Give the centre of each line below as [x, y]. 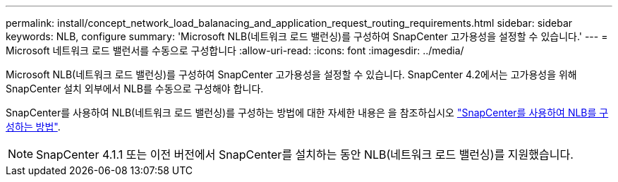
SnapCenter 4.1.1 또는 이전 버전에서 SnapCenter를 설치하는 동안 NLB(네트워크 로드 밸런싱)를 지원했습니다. [305, 154]
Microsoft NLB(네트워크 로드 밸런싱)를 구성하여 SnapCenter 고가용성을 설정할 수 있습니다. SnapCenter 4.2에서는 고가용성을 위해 [291, 74]
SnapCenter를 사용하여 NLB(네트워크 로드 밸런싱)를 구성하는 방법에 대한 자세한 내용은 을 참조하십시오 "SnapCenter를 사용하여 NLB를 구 [307, 113]
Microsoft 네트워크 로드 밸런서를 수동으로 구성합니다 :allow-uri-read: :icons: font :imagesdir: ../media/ [235, 50]
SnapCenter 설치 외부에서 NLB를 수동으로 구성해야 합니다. [135, 89]
